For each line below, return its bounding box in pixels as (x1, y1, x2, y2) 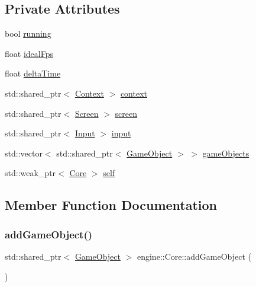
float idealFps (5, 47, 53, 59)
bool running (5, 27, 51, 40)
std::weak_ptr (5, 167, 56, 179)
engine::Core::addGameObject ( (137, 250, 252, 262)
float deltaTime (5, 67, 61, 79)
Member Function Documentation (5, 196, 218, 214)
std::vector (5, 146, 43, 159)
